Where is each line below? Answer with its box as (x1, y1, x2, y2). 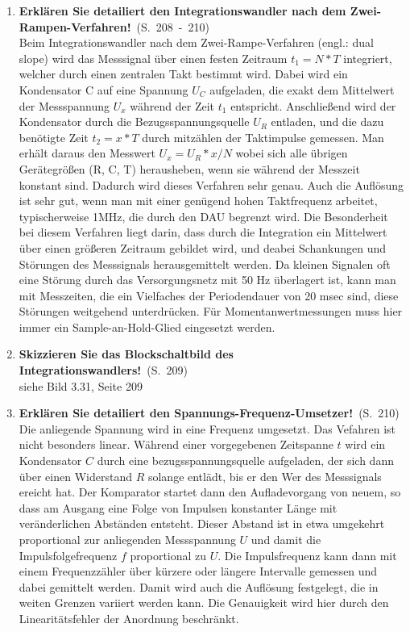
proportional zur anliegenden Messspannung (19, 531, 236, 547)
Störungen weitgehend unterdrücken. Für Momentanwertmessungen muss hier (19, 303, 403, 320)
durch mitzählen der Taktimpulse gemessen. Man (142, 128, 384, 145)
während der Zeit (130, 97, 215, 114)
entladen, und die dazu (271, 113, 384, 130)
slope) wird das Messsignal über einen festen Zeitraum (19, 49, 288, 66)
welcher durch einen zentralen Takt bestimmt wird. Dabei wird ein (19, 65, 348, 82)
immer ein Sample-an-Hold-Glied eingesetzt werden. (19, 318, 275, 335)
